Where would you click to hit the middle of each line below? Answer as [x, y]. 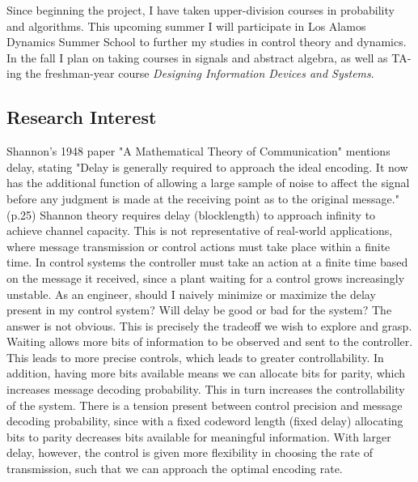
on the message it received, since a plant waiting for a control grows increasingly [206, 277]
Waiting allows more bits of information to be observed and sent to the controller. [210, 341]
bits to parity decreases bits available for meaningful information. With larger [199, 436]
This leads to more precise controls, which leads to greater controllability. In [195, 357]
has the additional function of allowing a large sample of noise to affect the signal [208, 183]
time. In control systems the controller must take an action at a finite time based [207, 262]
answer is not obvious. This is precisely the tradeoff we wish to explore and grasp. [209, 325]
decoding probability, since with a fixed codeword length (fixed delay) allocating [205, 421]
